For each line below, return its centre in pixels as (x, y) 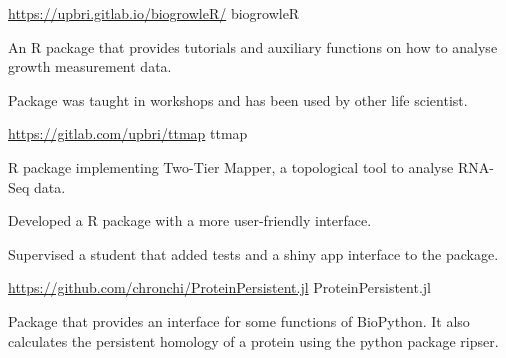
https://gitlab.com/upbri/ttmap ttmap (128, 133)
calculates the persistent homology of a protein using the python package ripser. (253, 340)
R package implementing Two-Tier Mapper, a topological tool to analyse (231, 166)
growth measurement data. (90, 66)
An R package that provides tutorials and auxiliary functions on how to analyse (253, 46)
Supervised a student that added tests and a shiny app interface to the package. (253, 253)
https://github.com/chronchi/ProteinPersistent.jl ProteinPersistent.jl (219, 287)
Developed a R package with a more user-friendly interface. (190, 220)
